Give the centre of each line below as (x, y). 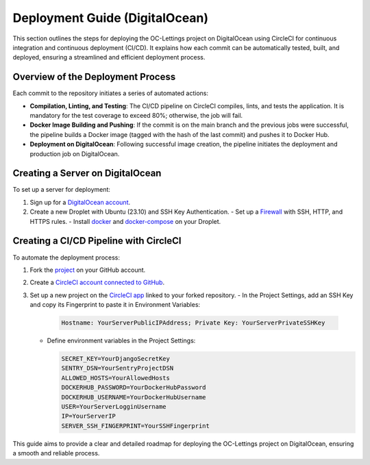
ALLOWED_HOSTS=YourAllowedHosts (116, 378)
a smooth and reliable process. (56, 453)
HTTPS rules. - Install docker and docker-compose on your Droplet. (125, 221)
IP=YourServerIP (89, 416)
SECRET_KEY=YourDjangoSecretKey (116, 359)
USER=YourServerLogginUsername (114, 407)
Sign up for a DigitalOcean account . (80, 202)
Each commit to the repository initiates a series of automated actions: (111, 93)
